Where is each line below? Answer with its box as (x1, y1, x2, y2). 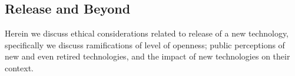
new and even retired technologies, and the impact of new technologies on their (5, 50, 290, 62)
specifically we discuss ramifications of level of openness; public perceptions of (5, 38, 285, 51)
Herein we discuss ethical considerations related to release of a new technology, (5, 27, 289, 39)
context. (5, 61, 34, 74)
